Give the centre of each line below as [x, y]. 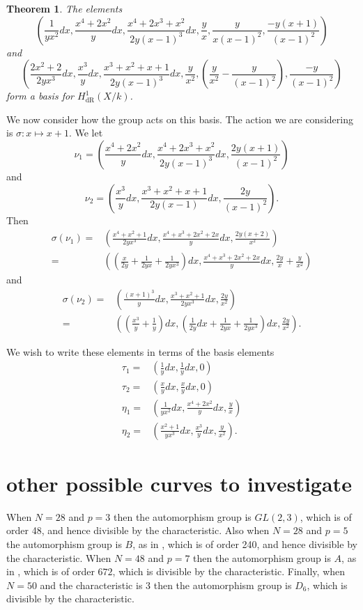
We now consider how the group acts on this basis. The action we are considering [180, 119]
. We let [86, 133]
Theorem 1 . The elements [64, 8]
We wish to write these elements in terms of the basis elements [140, 351]
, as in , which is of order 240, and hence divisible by [245, 543]
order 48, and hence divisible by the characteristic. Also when [138, 530]
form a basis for [40, 96]
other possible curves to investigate [179, 483]
